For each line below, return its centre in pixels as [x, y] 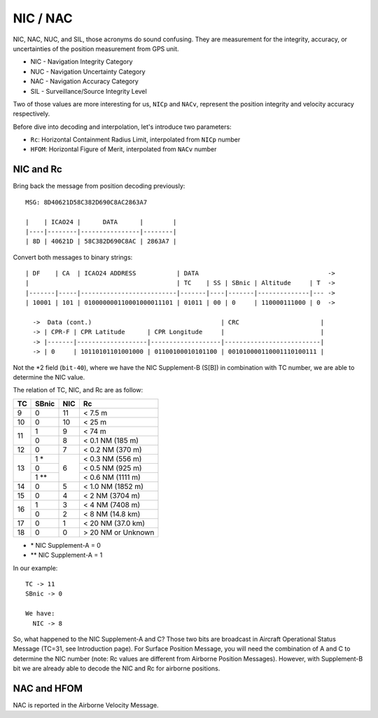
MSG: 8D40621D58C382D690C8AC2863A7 [86, 202]
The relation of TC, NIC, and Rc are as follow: [78, 390]
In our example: [35, 568]
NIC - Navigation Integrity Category [82, 62]
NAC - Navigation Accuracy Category [85, 81]
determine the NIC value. [49, 377]
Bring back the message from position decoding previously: [99, 186]
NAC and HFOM [48, 688]
